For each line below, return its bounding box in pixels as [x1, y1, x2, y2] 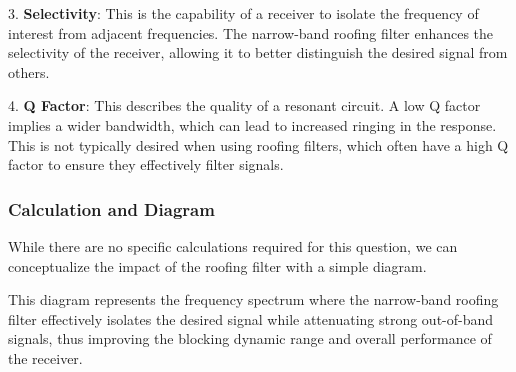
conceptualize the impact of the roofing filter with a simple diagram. [8, 255, 427, 276]
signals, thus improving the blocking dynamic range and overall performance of [8, 328, 492, 349]
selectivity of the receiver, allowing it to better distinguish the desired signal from [8, 42, 508, 63]
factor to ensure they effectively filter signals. [8, 154, 284, 175]
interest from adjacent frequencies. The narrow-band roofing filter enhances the [8, 22, 494, 43]
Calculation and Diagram [8, 196, 215, 221]
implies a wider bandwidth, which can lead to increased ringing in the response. [8, 114, 497, 135]
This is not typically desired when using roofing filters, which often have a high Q [8, 134, 509, 155]
